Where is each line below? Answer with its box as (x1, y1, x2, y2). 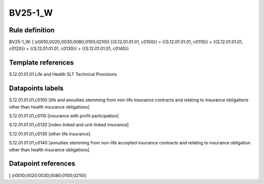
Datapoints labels (9, 84, 64, 92)
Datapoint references (9, 160, 76, 168)
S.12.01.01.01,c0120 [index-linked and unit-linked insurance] (9, 122, 129, 128)
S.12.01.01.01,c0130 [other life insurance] (9, 131, 90, 137)
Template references (9, 59, 74, 67)
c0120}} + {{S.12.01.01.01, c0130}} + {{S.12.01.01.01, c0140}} (9, 46, 129, 51)
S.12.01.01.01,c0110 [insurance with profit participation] (9, 113, 119, 119)
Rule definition (9, 26, 55, 34)
